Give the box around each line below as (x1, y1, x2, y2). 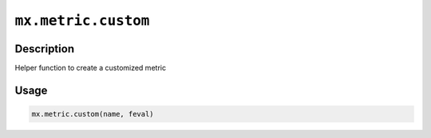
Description (14, 42, 75, 56)
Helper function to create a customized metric (14, 63, 167, 73)
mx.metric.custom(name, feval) (31, 109, 155, 119)
